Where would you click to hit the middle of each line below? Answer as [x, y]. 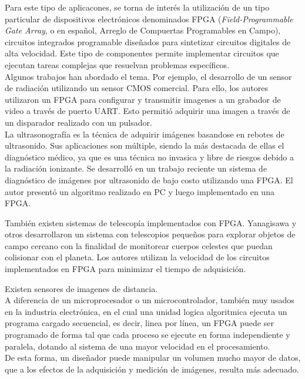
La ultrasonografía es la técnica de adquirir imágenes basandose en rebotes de [145, 134]
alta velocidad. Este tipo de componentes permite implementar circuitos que [142, 53]
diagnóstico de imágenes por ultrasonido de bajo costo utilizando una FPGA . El [149, 180]
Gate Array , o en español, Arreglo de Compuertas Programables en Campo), [143, 30]
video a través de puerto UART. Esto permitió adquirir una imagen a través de [148, 111]
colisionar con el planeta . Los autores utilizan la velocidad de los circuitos [137, 257]
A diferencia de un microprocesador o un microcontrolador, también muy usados [150, 300]
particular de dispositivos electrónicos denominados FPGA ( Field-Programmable [149, 19]
